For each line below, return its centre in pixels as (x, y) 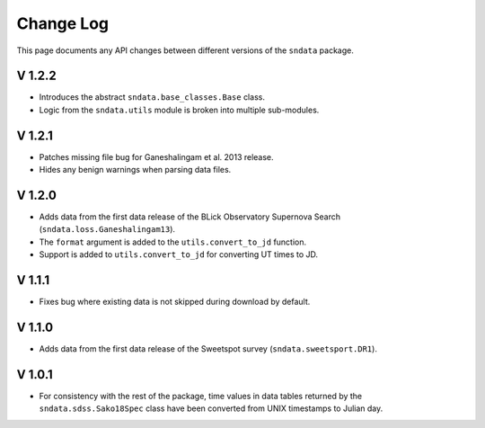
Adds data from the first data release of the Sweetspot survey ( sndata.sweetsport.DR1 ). (208, 349)
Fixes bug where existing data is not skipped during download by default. (175, 302)
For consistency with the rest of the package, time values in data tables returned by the (201, 396)
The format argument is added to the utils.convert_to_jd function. (173, 242)
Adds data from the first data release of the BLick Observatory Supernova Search (190, 217)
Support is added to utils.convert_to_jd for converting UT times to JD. (179, 254)
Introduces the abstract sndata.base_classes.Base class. (152, 97)
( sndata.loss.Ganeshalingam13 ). (107, 229)
